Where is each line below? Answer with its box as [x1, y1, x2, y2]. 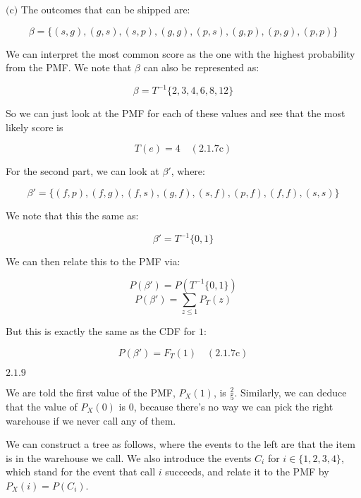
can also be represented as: [143, 60, 259, 75]
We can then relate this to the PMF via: [6, 254, 180, 269]
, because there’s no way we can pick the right [133, 399, 334, 413]
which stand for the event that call [6, 464, 156, 479]
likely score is [6, 119, 63, 134]
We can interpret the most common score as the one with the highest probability [6, 46, 355, 61]
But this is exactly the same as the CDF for [6, 324, 196, 339]
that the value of [6, 399, 78, 413]
